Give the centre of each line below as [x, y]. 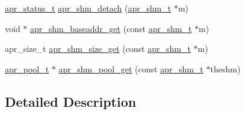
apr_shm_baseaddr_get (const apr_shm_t [111, 28]
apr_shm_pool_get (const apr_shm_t [131, 68]
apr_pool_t [27, 68]
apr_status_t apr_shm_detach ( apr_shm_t [88, 8]
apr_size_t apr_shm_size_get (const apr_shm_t [98, 49]
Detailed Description [71, 101]
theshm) [225, 68]
